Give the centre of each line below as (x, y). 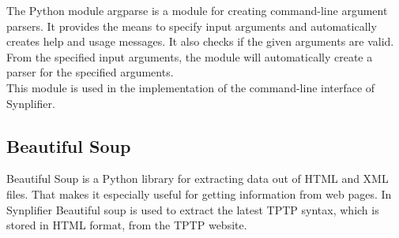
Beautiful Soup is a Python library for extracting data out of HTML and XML (198, 178)
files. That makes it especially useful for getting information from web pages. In (199, 193)
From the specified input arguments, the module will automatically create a (190, 56)
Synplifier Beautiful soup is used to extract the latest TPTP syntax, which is (193, 209)
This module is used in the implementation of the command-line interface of (191, 87)
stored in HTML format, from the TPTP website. (127, 225)
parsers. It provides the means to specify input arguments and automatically (192, 26)
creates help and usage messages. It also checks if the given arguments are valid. (200, 41)
